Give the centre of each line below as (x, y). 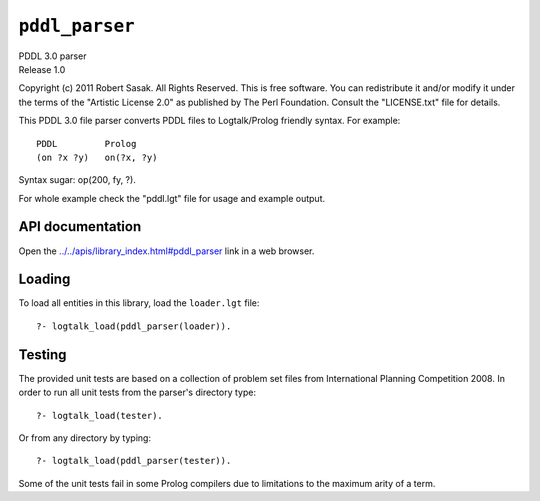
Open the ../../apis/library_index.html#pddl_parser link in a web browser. (166, 251)
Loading (44, 279)
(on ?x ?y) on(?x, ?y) (97, 157)
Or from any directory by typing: (85, 437)
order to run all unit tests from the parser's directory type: (137, 392)
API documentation (80, 226)
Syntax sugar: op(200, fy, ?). (77, 180)
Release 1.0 (42, 69)
